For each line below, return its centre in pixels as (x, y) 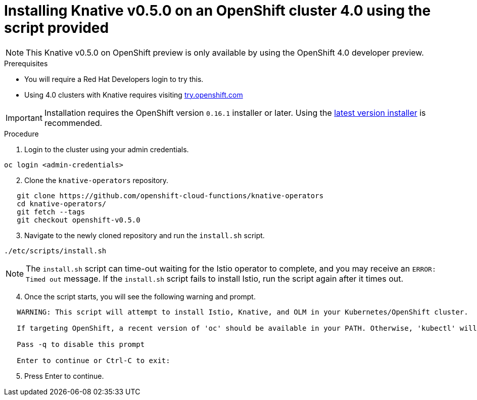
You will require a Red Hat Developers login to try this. (114, 79)
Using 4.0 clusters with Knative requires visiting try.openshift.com (134, 95)
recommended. (73, 123)
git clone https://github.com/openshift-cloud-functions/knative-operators (170, 195)
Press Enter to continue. (64, 376)
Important (24, 118)
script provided (57, 28)
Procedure (21, 134)
